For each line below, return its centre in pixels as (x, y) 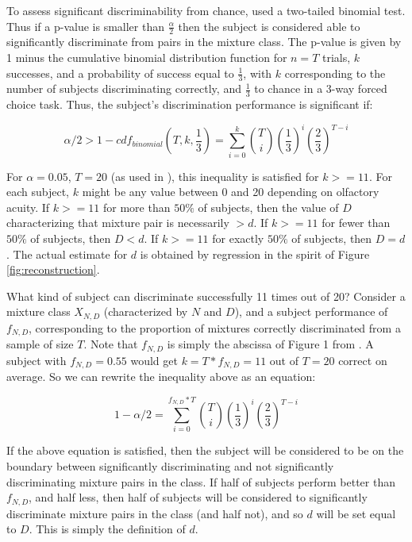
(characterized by (146, 311)
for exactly (238, 238)
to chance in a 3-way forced (321, 88)
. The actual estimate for (67, 254)
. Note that (111, 344)
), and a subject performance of (311, 311)
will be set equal (356, 513)
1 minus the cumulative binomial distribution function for (147, 58)
